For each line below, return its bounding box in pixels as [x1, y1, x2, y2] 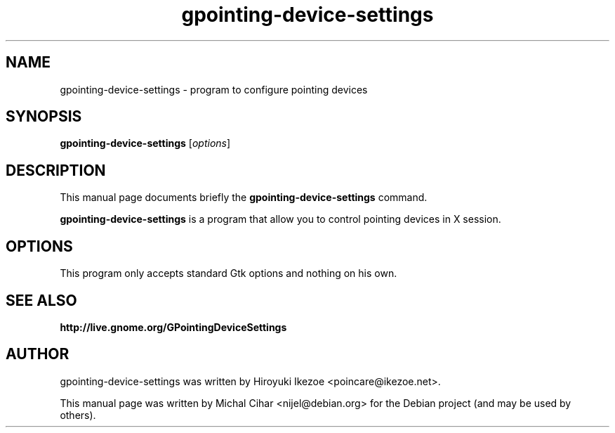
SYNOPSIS [6, 108, 82, 126]
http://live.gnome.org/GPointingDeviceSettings [60, 321, 287, 333]
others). [60, 408, 96, 421]
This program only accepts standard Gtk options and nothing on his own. [60, 267, 397, 280]
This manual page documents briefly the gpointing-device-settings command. [60, 191, 428, 204]
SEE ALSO [6, 291, 77, 309]
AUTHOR [6, 345, 70, 363]
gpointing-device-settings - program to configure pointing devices [60, 83, 368, 96]
